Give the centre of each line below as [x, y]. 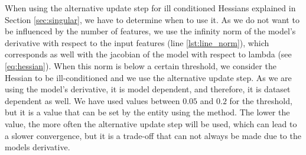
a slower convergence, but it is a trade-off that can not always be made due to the [153, 135]
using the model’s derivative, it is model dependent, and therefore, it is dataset [148, 89]
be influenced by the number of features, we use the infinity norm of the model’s [150, 31]
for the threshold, [261, 100]
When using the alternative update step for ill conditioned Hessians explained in [150, 8]
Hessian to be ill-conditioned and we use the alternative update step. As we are [148, 77]
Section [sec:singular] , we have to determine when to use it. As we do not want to [152, 19]
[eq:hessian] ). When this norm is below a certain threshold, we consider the [141, 65]
